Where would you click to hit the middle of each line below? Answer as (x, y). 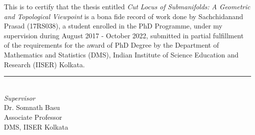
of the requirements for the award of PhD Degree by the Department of (112, 45)
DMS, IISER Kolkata (36, 126)
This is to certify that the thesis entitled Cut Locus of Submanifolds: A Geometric (127, 6)
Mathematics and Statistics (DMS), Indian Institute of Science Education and (121, 54)
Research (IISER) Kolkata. (44, 64)
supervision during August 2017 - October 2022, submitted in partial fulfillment (124, 35)
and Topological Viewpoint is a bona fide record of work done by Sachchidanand (124, 16)
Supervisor (20, 97)
